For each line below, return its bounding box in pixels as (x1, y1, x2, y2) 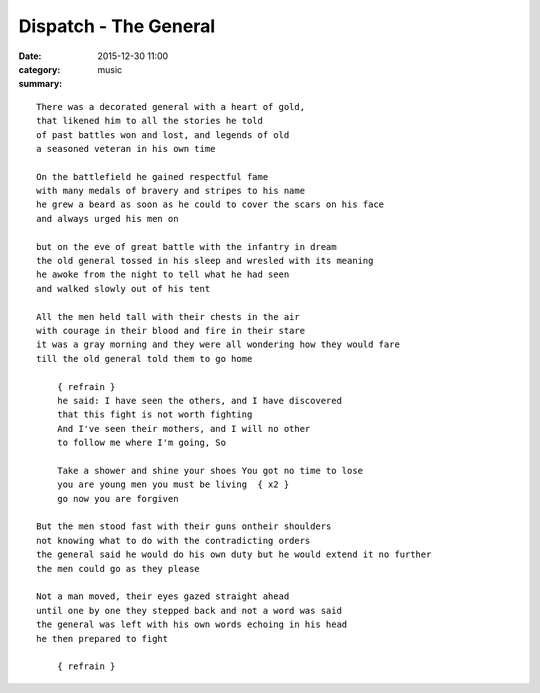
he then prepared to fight (36, 633, 169, 644)
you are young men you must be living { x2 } (56, 479, 290, 490)
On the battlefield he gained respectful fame (36, 171, 269, 182)
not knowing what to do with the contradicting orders (36, 535, 311, 546)
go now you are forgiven (56, 493, 179, 504)
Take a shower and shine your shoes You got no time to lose (56, 465, 364, 476)
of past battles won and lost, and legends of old (36, 129, 290, 140)
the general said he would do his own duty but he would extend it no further (36, 549, 432, 560)
